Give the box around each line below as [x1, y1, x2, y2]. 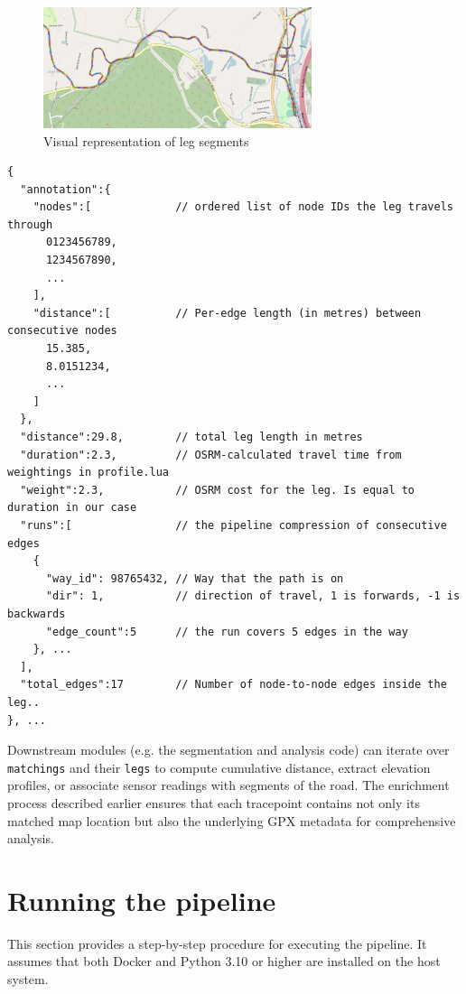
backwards [7, 607, 66, 620]
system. [7, 970, 49, 989]
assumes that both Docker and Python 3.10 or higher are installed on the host [7, 952, 441, 971]
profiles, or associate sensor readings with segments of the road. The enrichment [7, 776, 450, 794]
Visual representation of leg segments [43, 131, 249, 150]
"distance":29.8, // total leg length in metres [20, 431, 363, 443]
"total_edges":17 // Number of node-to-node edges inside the [20, 678, 447, 692]
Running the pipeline [7, 881, 276, 918]
